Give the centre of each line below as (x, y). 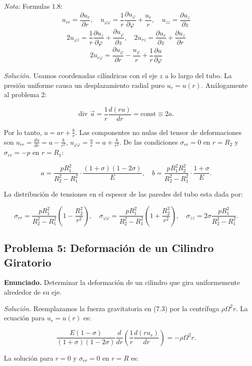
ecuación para (25, 318)
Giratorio (28, 262)
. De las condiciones (149, 141)
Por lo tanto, (23, 132)
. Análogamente (224, 85)
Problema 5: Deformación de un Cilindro (109, 248)
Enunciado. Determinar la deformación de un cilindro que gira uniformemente (122, 282)
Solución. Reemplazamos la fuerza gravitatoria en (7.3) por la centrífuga (112, 308)
